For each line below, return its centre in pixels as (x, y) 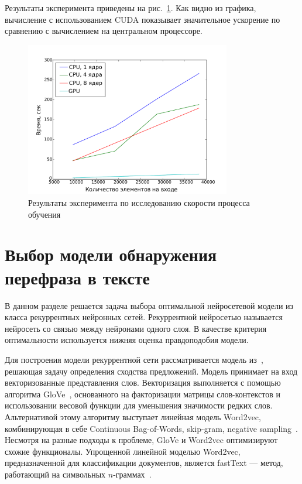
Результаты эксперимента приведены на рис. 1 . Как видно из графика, (131, 8)
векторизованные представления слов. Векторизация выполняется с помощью (143, 382)
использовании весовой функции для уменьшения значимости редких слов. (139, 405)
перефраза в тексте (77, 277)
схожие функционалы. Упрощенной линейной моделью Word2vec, (123, 451)
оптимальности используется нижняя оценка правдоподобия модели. (127, 340)
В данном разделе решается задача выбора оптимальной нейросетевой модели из (149, 305)
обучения (44, 214)
